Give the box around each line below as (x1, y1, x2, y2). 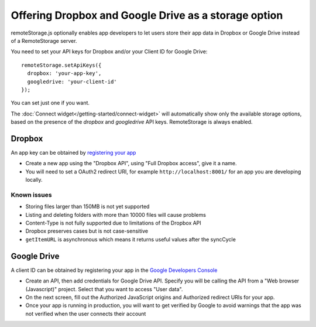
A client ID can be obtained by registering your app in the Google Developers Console (11, 267, 218, 274)
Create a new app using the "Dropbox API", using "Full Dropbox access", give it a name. (25, 160, 237, 167)
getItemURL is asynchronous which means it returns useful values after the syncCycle (25, 236, 236, 243)
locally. (25, 176, 43, 183)
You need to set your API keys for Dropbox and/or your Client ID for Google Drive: (11, 48, 208, 55)
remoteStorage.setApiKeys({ (21, 62, 102, 69)
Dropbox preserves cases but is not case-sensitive (25, 227, 149, 234)
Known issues (11, 190, 52, 199)
